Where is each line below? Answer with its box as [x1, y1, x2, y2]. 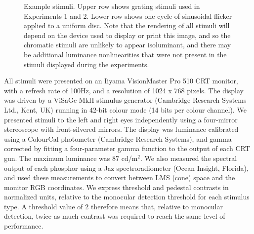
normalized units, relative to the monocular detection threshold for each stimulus [4, 192, 250, 202]
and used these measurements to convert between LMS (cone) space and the [4, 172, 235, 183]
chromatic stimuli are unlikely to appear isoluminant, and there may [24, 39, 231, 50]
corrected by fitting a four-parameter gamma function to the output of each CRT [4, 143, 250, 154]
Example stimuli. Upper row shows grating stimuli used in [24, 1, 200, 11]
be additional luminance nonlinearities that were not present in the [24, 49, 227, 59]
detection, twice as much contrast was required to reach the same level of [4, 211, 225, 221]
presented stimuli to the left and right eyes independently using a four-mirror [4, 114, 238, 124]
